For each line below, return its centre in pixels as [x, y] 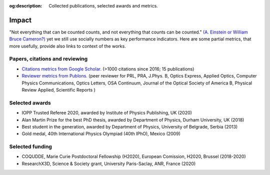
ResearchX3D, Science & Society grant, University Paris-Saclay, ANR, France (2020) [109, 163]
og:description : [26, 6]
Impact [20, 20]
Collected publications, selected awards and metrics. [103, 6]
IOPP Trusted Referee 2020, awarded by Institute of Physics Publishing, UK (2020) [107, 113]
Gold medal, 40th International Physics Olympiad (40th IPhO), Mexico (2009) [101, 134]
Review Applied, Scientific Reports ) [59, 90]
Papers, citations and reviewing [48, 59]
